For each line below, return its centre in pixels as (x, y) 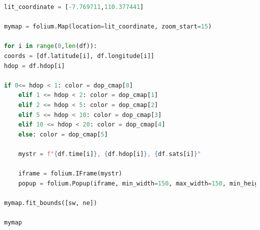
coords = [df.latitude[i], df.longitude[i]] (79, 56)
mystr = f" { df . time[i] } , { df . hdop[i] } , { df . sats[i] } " (109, 154)
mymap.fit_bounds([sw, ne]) (51, 203)
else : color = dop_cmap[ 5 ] (63, 134)
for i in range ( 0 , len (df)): (51, 46)
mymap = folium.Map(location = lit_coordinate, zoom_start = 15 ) (108, 27)
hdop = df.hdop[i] (34, 66)
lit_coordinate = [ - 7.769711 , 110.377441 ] (74, 7)
